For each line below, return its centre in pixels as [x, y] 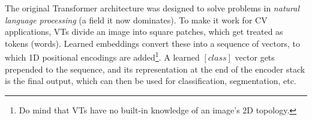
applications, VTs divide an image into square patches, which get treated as [144, 31]
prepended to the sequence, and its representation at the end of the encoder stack [155, 69]
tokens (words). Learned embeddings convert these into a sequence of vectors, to [152, 43]
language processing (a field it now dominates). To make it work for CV [136, 19]
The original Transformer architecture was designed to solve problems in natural [152, 8]
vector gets [255, 57]
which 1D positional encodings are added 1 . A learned [102, 56]
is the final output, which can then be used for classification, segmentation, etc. [151, 81]
